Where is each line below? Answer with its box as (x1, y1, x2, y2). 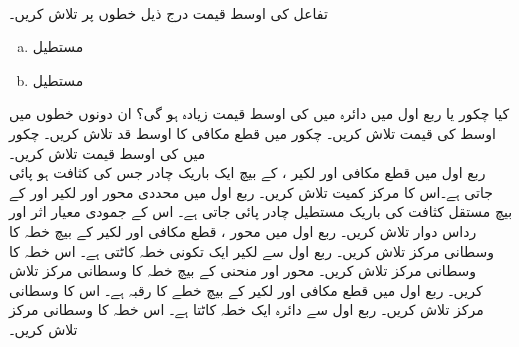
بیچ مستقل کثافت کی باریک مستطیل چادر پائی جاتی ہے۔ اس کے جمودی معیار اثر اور (9, 201, 513, 222)
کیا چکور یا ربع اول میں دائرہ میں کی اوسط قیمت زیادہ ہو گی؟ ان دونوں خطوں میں (9, 103, 510, 124)
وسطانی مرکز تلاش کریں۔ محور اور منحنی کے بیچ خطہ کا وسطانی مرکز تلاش (9, 260, 477, 281)
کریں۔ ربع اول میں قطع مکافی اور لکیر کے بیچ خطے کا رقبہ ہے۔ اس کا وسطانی (9, 279, 483, 300)
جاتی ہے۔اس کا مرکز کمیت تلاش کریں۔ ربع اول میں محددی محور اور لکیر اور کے (9, 181, 493, 202)
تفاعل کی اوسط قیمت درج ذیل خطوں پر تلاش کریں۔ (9, 2, 328, 23)
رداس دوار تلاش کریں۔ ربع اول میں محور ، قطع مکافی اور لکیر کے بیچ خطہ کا (9, 220, 477, 241)
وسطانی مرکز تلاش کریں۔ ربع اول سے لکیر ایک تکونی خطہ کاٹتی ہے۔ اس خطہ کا (9, 240, 494, 261)
